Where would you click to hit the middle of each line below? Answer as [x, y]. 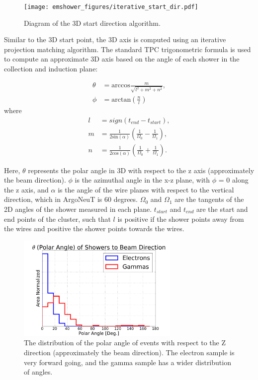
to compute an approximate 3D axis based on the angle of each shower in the [122, 59]
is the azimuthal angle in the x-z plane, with [142, 180]
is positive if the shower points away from [181, 219]
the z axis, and [26, 189]
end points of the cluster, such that [57, 219]
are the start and [222, 209]
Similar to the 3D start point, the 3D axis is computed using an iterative [115, 39]
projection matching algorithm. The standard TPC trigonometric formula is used [128, 49]
